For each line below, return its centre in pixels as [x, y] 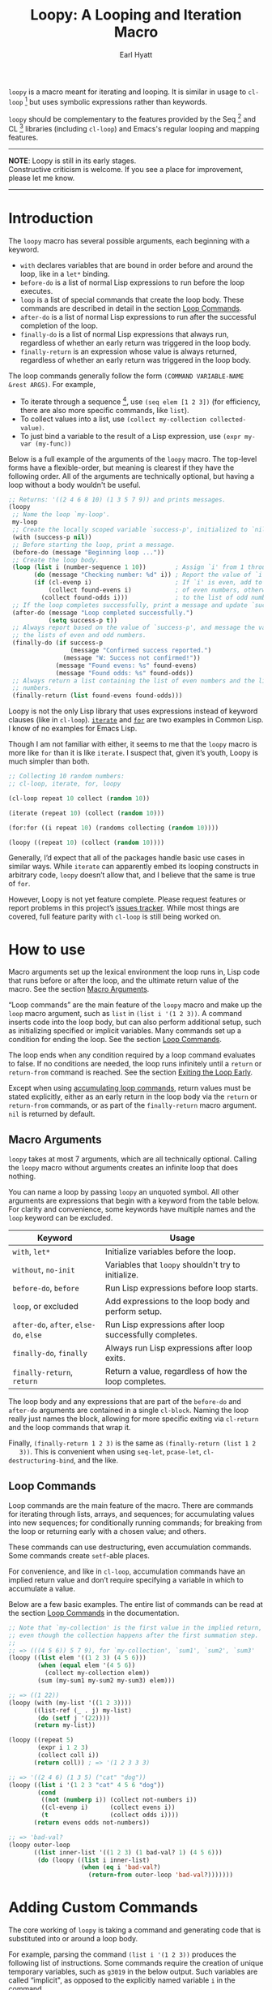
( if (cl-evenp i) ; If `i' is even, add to [148, 583]
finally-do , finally [50, 1353]
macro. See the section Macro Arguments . [79, 989]
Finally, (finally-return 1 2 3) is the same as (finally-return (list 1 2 [132, 1443]
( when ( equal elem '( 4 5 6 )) [87, 1665]
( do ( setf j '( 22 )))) [74, 1718]
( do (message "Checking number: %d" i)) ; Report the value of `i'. [151, 575]
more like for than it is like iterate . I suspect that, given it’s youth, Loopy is [134, 753]
